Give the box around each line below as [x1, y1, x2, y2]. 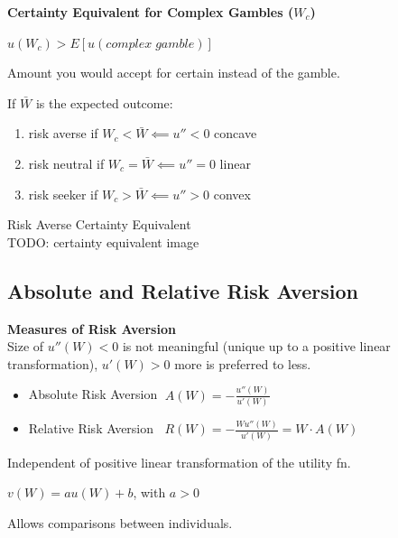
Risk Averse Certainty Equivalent [7, 215, 191, 234]
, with [133, 483, 166, 502]
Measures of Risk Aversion [7, 319, 176, 338]
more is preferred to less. [174, 354, 311, 373]
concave [214, 124, 257, 143]
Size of [7, 337, 44, 356]
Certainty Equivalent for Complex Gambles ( [7, 3, 294, 21]
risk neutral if [28, 153, 105, 172]
